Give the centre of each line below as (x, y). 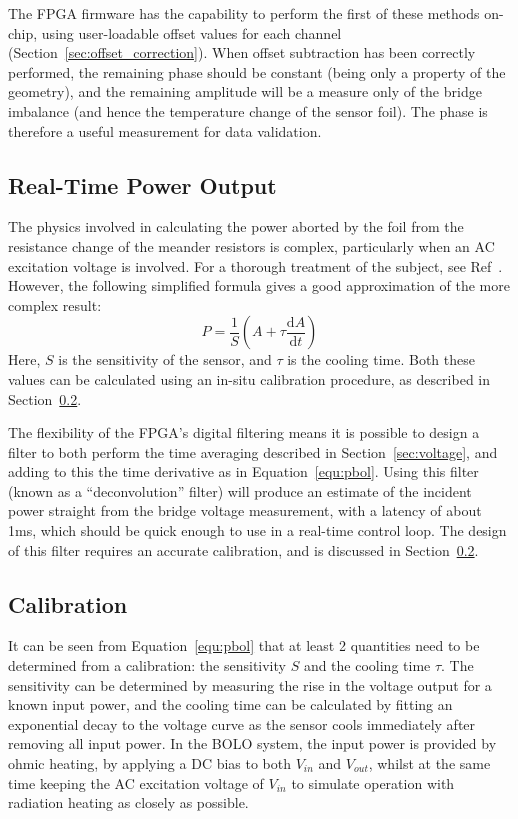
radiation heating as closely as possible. (128, 802)
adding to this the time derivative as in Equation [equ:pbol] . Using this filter (243, 471)
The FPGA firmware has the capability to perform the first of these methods (244, 13)
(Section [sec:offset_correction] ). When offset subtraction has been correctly (242, 52)
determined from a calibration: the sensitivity (147, 665)
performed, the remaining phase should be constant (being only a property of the (257, 71)
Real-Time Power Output (142, 184)
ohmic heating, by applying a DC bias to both (150, 763)
